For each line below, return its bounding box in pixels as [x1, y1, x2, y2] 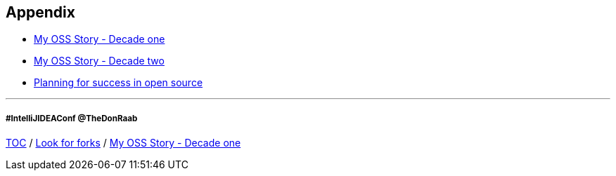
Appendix [6, 4, 75, 21]
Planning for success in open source [34, 76, 203, 89]
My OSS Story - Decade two [34, 55, 165, 67]
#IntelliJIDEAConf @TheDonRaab [6, 113, 138, 123]
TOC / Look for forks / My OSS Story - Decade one [6, 137, 241, 149]
